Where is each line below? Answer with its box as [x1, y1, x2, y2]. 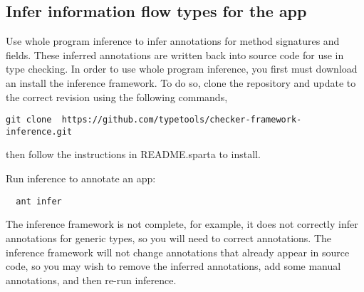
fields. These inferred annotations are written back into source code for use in [6, 47, 344, 62]
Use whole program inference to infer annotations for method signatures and [6, 33, 340, 48]
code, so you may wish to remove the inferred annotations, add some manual [6, 259, 341, 273]
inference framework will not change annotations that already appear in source [6, 244, 350, 259]
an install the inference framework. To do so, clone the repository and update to [6, 75, 356, 90]
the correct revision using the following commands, [6, 89, 228, 104]
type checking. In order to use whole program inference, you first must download [6, 61, 358, 76]
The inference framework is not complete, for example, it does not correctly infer [6, 217, 358, 231]
